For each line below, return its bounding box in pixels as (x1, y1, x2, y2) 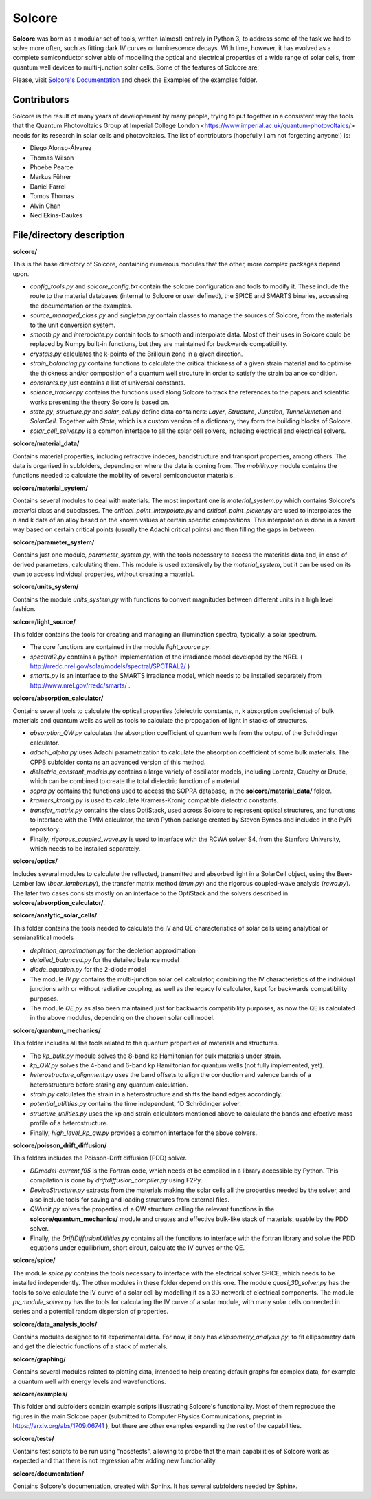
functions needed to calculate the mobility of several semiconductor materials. (12, 471, 235, 480)
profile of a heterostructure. (30, 1119, 109, 1127)
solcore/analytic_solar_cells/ (12, 911, 98, 919)
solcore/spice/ (12, 1256, 56, 1264)
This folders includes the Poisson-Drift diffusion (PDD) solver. (12, 1154, 188, 1162)
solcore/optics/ (12, 857, 58, 865)
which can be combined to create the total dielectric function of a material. (30, 777, 242, 785)
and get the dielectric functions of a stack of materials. (12, 1342, 168, 1350)
